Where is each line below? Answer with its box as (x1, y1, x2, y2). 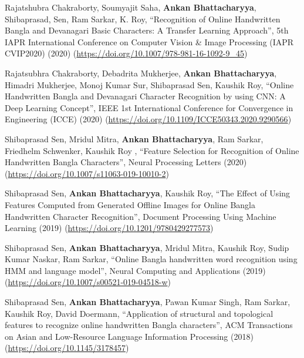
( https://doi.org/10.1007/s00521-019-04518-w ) (5, 276, 171, 288)
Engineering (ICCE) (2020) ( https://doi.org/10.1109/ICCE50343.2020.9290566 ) (5, 113, 292, 125)
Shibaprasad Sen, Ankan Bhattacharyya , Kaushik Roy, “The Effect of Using (5, 187, 291, 199)
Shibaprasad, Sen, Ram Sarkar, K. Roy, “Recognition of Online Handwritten (5, 12, 281, 25)
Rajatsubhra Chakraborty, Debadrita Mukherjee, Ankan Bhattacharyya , (5, 66, 277, 79)
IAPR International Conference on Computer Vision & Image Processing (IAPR (5, 35, 294, 48)
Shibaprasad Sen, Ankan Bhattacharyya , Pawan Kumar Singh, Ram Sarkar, (5, 296, 291, 308)
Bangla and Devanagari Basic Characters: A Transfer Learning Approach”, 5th (5, 24, 289, 36)
